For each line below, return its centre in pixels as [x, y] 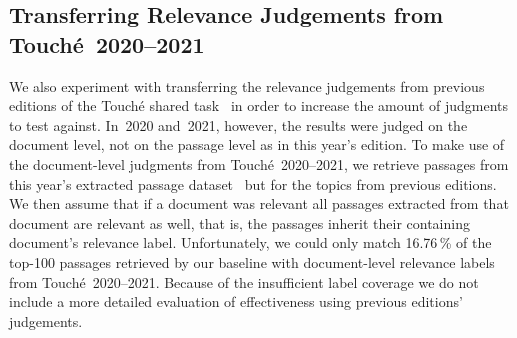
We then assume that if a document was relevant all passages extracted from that [259, 203]
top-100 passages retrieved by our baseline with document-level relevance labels [252, 261]
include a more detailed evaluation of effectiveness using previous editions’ [236, 301]
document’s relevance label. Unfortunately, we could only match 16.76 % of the [250, 242]
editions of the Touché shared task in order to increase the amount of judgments [259, 105]
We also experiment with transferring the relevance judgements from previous [247, 85]
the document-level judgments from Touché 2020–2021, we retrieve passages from [259, 163]
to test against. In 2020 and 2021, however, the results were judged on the [238, 124]
